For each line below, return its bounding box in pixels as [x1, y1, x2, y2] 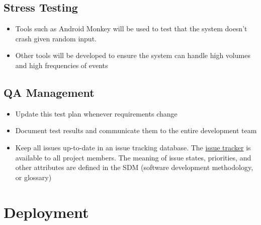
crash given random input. [15, 33, 97, 43]
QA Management [4, 84, 95, 100]
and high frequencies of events [15, 60, 108, 70]
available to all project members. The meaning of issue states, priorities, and [15, 152, 251, 162]
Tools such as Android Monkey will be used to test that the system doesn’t [15, 23, 247, 34]
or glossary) [15, 172, 52, 182]
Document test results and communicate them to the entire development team [15, 125, 257, 136]
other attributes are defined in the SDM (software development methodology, [15, 162, 253, 173]
